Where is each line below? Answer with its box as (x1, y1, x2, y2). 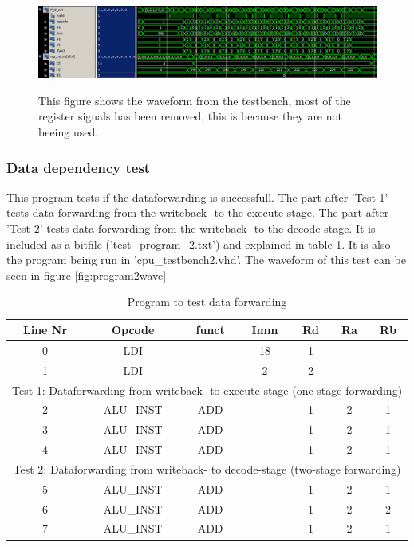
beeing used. (38, 124, 99, 140)
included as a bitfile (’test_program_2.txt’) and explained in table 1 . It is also (6, 235, 391, 252)
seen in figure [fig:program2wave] (6, 266, 167, 283)
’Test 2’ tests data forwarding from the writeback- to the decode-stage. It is (6, 220, 376, 237)
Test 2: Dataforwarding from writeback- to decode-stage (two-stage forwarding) (13, 460, 401, 477)
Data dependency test (6, 157, 151, 177)
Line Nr (23, 321, 68, 338)
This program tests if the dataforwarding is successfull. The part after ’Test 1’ (6, 188, 388, 205)
